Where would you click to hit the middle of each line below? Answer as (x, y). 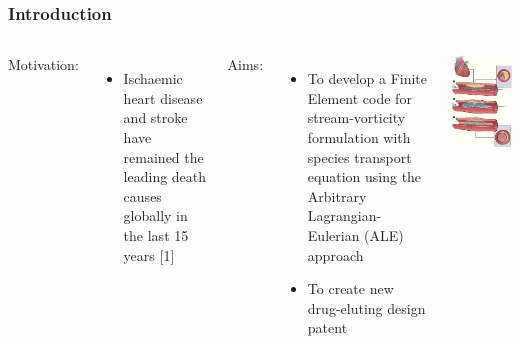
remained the (163, 156)
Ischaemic (153, 78)
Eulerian (333, 234)
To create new (350, 288)
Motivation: (43, 64)
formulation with (359, 137)
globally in (155, 215)
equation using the (364, 176)
